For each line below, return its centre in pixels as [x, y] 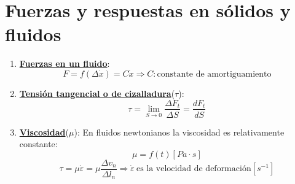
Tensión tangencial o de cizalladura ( [97, 93]
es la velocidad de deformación [194, 169]
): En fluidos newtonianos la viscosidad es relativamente [179, 132]
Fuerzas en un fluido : [65, 63]
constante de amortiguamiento [214, 74]
